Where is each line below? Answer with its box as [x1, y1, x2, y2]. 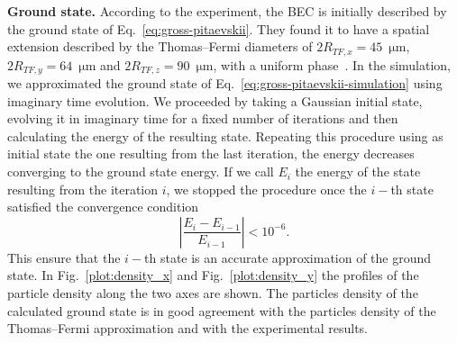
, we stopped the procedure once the [166, 179, 367, 198]
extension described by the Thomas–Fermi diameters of [7, 37, 313, 56]
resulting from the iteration [7, 179, 159, 198]
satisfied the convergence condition [7, 197, 199, 216]
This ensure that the [7, 248, 121, 266]
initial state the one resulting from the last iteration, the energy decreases [7, 144, 415, 163]
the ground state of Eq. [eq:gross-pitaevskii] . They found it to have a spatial [7, 19, 430, 38]
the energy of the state [295, 162, 421, 181]
